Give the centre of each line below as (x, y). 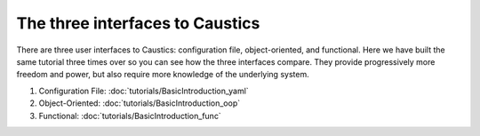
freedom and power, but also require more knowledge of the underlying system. (163, 75)
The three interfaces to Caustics (138, 23)
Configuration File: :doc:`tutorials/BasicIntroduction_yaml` (144, 91)
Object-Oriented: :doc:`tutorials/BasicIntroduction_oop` (139, 103)
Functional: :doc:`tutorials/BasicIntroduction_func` (130, 116)
